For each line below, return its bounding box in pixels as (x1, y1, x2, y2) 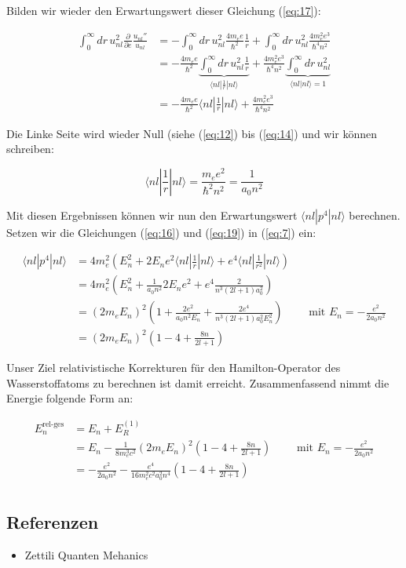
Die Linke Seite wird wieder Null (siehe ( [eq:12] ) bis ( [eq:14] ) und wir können (6, 125, 378, 141)
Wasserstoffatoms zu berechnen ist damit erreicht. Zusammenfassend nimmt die (6, 374, 390, 391)
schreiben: (6, 140, 54, 157)
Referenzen (6, 509, 99, 533)
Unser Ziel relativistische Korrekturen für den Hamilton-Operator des (6, 359, 341, 375)
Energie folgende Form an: (6, 390, 134, 406)
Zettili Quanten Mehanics (24, 546, 148, 563)
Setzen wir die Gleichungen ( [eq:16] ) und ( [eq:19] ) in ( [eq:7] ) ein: (6, 224, 316, 240)
